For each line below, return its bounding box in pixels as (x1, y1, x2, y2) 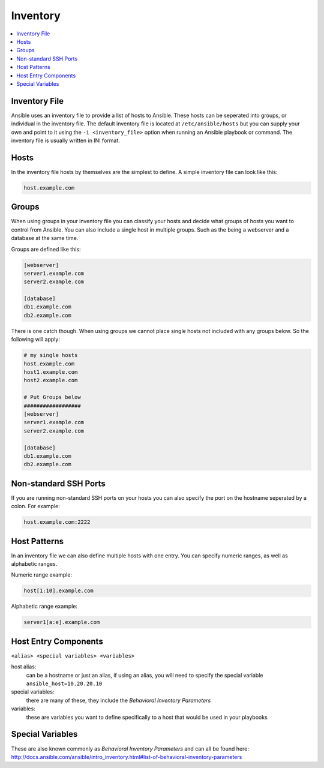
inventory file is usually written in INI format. (11, 137, 120, 144)
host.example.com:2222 (23, 519, 91, 526)
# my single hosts (23, 352, 78, 359)
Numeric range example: (11, 571, 72, 578)
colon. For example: (11, 503, 60, 510)
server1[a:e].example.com (23, 619, 100, 626)
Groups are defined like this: (11, 245, 81, 253)
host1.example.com (23, 369, 78, 375)
